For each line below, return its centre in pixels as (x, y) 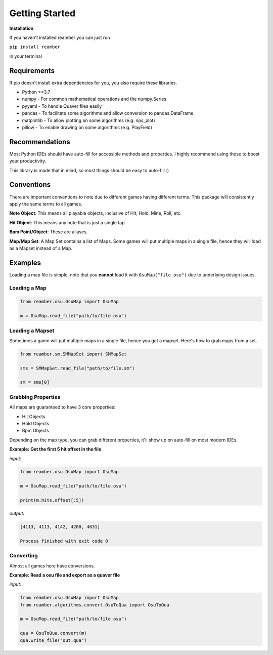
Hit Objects (34, 416)
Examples (25, 262)
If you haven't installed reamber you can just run (60, 37)
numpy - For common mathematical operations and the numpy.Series (94, 99)
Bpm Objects (35, 431)
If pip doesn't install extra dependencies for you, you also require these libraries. (93, 83)
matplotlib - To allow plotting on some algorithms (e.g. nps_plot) (88, 120)
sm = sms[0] (35, 382)
